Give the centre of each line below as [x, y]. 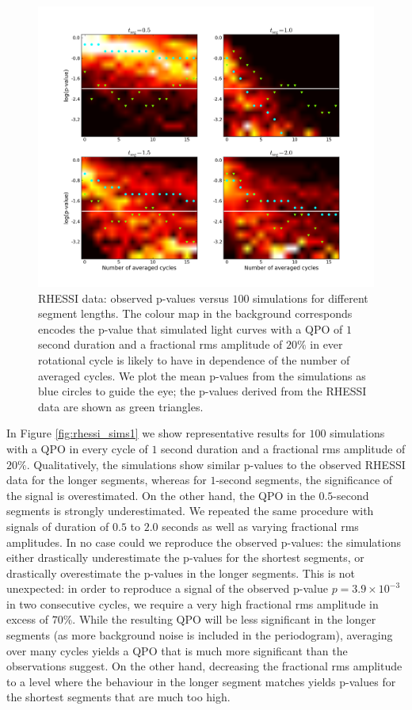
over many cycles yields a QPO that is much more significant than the [177, 650]
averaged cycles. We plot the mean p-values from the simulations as [202, 375]
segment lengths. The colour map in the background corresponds [195, 313]
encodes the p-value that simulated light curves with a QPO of [191, 328]
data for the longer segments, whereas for [107, 480]
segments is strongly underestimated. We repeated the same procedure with [190, 511]
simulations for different [311, 298]
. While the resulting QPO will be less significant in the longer [224, 619]
